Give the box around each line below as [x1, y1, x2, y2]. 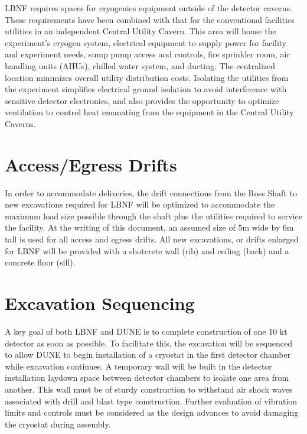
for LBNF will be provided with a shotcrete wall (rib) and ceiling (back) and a [5, 244, 289, 257]
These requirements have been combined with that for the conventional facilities [5, 13, 295, 25]
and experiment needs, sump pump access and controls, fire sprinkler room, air [5, 48, 290, 60]
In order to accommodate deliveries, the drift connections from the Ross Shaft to [5, 186, 297, 199]
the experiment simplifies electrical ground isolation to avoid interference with [5, 83, 287, 95]
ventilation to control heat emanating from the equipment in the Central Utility [5, 106, 294, 118]
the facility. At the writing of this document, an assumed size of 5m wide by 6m [5, 221, 294, 234]
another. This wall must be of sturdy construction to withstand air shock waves [5, 383, 293, 395]
